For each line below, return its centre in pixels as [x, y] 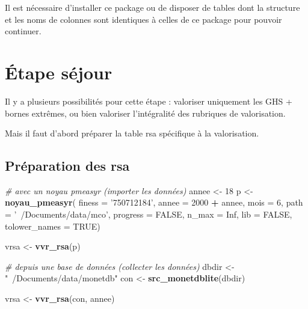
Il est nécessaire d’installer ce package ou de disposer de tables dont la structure [152, 7]
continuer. [23, 31]
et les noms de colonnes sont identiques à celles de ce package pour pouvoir [143, 19]
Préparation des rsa [67, 166]
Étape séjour [59, 72]
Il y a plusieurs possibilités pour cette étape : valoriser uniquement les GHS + [149, 101]
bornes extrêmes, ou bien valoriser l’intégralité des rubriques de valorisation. [145, 113]
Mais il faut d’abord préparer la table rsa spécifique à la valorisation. [132, 133]
